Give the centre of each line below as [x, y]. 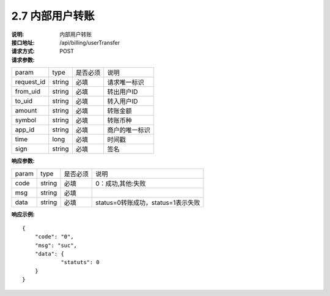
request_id [30, 82]
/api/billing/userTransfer [90, 42]
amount [26, 111]
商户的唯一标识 [129, 130]
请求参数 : [23, 60]
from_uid [28, 92]
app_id [25, 130]
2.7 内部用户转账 [53, 16]
